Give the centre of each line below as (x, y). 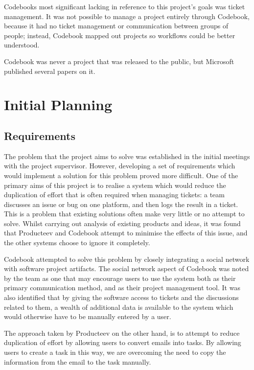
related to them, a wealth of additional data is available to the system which (119, 307)
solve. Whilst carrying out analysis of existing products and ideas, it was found (122, 223)
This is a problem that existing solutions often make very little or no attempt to (124, 214)
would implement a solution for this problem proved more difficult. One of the (121, 175)
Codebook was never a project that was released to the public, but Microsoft (119, 61)
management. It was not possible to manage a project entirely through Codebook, (127, 16)
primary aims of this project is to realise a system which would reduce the (115, 185)
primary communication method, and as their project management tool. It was (122, 288)
